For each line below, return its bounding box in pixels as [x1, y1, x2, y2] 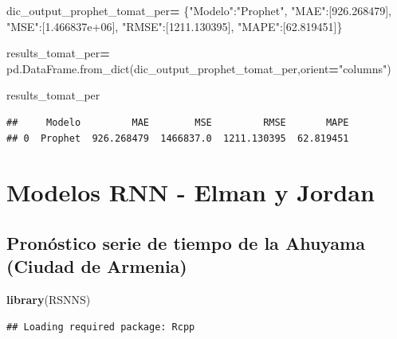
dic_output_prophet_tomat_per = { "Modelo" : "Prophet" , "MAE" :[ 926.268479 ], [6, 2, 391, 18]
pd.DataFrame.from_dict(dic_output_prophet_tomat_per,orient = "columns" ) [6, 60, 391, 76]
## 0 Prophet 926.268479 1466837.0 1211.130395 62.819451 [6, 132, 349, 144]
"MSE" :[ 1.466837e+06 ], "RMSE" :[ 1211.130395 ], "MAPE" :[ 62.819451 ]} [6, 18, 343, 34]
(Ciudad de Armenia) [6, 254, 187, 279]
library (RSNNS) [6, 291, 91, 308]
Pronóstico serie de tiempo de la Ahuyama [6, 230, 365, 255]
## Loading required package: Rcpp [6, 321, 195, 333]
